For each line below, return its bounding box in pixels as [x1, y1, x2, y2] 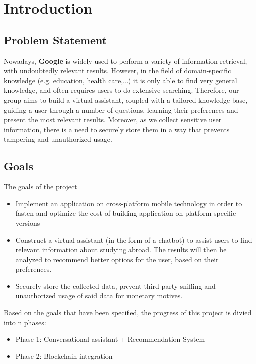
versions [15, 217, 40, 228]
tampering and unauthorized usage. [4, 134, 112, 144]
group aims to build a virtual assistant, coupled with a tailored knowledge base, [4, 94, 248, 105]
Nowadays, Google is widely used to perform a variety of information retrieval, [4, 55, 247, 66]
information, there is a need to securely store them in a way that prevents [4, 124, 230, 134]
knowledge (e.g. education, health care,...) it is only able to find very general [4, 75, 237, 85]
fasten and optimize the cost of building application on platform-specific [15, 208, 236, 218]
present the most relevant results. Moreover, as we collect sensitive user [4, 114, 222, 125]
